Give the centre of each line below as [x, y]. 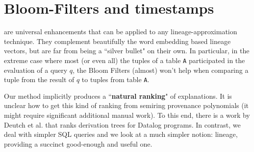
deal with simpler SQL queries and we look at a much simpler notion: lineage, [121, 134]
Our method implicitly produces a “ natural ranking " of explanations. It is [118, 96]
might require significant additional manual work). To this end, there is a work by [127, 115]
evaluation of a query [36, 70]
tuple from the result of [39, 79]
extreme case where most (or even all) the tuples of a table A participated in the [125, 60]
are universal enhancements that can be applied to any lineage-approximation [121, 32]
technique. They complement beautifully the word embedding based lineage [117, 41]
